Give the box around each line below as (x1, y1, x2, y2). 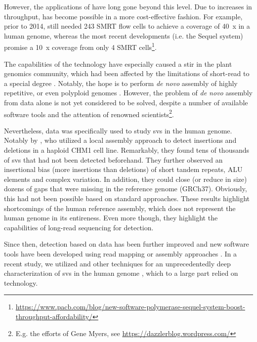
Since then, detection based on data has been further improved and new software (4, 239, 249, 249)
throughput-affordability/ (15, 311, 93, 321)
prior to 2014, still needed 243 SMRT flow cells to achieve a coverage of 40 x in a (4, 21, 250, 31)
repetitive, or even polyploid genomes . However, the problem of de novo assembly (4, 87, 253, 98)
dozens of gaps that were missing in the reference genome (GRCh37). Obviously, (4, 183, 247, 194)
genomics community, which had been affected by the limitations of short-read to (4, 68, 250, 79)
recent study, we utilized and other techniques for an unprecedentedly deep (4, 258, 231, 268)
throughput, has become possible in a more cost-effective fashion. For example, (4, 11, 243, 21)
